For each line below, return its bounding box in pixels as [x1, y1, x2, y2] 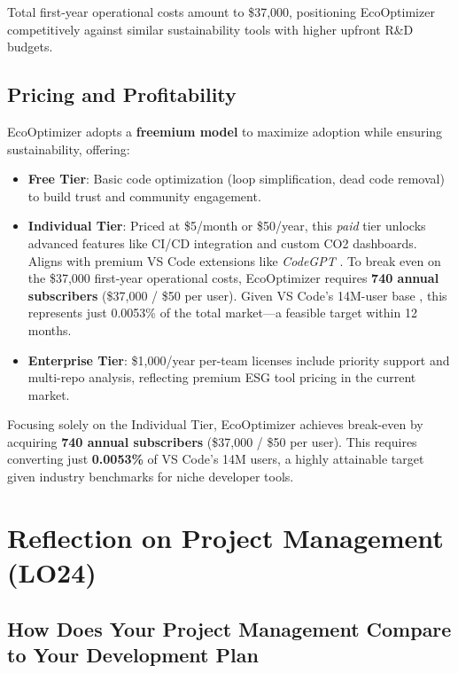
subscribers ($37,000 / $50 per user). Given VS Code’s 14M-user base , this [27, 286, 447, 304]
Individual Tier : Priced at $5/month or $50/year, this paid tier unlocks [27, 216, 426, 235]
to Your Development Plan [7, 641, 259, 669]
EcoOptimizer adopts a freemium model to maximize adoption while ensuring [7, 121, 443, 140]
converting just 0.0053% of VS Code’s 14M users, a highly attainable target [7, 450, 424, 468]
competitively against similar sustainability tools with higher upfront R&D [7, 20, 414, 38]
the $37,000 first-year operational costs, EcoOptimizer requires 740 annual [27, 269, 439, 287]
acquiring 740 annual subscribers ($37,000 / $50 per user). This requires [7, 432, 417, 450]
